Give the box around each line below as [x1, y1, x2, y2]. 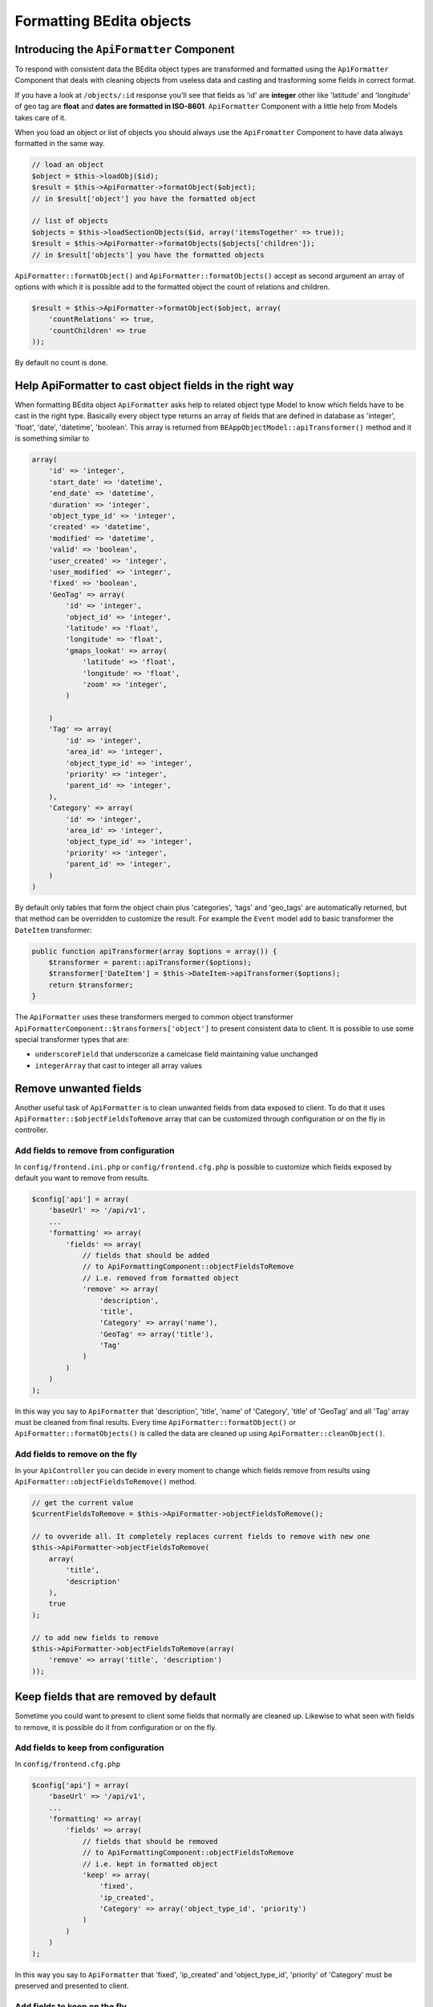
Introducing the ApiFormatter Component [14, 43, 236, 56]
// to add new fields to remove [31, 1633, 160, 1642]
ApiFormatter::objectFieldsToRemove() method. [14, 1476, 196, 1486]
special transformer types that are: [14, 1035, 130, 1044]
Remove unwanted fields [14, 1081, 142, 1095]
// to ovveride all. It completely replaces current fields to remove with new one [31, 1532, 370, 1541]
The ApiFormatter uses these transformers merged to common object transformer [14, 1012, 294, 1022]
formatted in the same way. [14, 139, 106, 149]
